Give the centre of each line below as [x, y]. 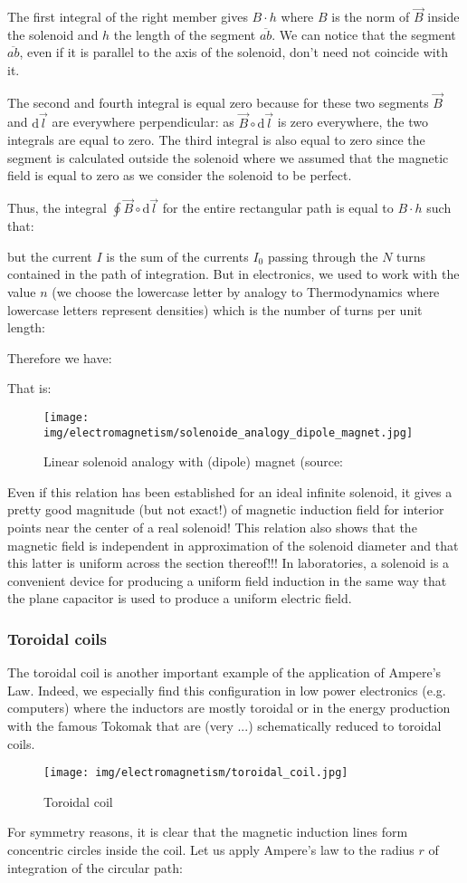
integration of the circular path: [95, 867]
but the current [50, 256]
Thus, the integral [57, 208]
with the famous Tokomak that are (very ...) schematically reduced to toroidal [224, 726]
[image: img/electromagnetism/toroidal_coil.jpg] [196, 773]
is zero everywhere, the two [353, 122]
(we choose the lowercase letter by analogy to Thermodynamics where [246, 292]
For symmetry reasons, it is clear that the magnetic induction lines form [208, 832]
